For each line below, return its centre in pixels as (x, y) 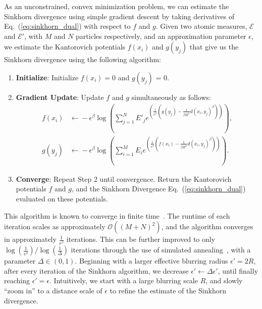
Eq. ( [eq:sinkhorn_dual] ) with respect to (67, 26)
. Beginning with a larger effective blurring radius (151, 261)
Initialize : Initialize (47, 77)
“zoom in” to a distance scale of (53, 291)
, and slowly (224, 280)
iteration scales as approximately (55, 226)
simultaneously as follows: (171, 97)
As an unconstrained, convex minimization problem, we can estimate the (117, 6)
